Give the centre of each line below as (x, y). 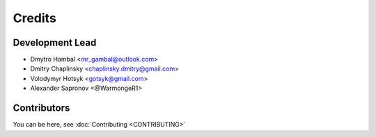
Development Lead (55, 43)
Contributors (41, 108)
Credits (35, 18)
